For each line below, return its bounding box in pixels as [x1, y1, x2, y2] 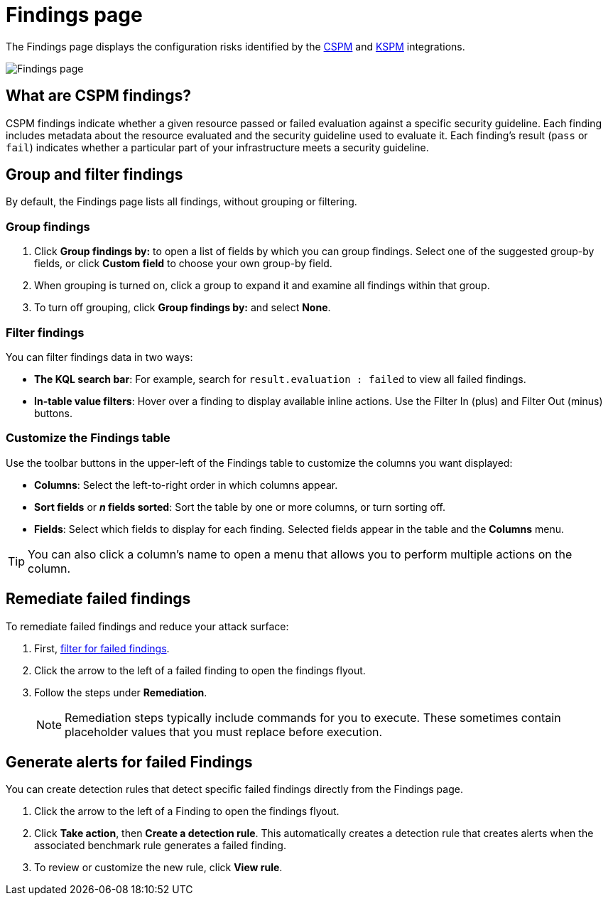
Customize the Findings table [6, 431, 170, 446]
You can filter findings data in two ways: [6, 350, 193, 363]
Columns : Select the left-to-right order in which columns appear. [34, 478, 338, 491]
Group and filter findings [6, 166, 183, 184]
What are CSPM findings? [6, 87, 191, 105]
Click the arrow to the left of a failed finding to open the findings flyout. [34, 664, 366, 676]
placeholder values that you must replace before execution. [65, 724, 383, 739]
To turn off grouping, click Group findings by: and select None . [34, 301, 331, 314]
